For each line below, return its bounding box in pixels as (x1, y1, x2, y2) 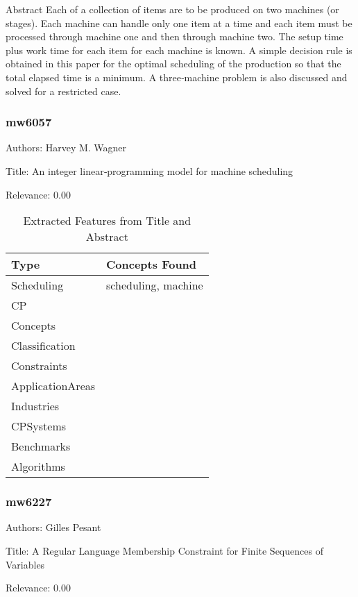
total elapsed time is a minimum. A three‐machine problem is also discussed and (6, 69, 348, 84)
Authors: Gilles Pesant (6, 520, 101, 535)
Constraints (11, 358, 67, 374)
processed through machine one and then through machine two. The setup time (6, 29, 343, 44)
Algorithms (11, 458, 65, 475)
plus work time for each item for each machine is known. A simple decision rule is (6, 42, 352, 57)
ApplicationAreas (11, 378, 96, 394)
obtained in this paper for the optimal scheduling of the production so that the (6, 56, 341, 71)
